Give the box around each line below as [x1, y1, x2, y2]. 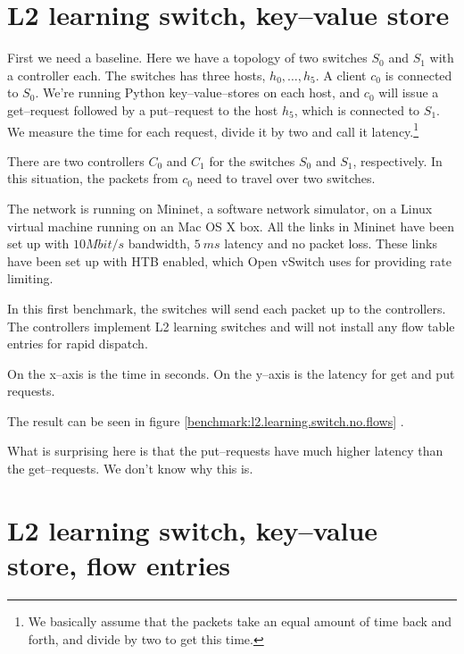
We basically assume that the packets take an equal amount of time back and [28, 611, 452, 630]
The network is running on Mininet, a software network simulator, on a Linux [7, 198, 433, 217]
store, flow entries [7, 547, 231, 583]
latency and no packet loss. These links [224, 234, 437, 253]
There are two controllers [7, 151, 145, 170]
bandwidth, [128, 234, 190, 253]
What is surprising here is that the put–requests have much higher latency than [7, 441, 443, 460]
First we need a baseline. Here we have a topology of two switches [7, 48, 368, 67]
